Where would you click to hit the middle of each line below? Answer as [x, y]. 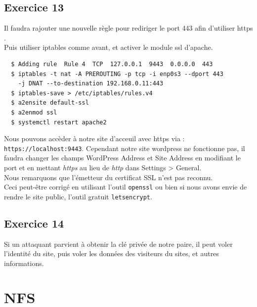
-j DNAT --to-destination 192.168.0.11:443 [91, 84]
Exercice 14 [34, 223]
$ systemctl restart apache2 [59, 122]
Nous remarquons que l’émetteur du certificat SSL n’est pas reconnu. [108, 177]
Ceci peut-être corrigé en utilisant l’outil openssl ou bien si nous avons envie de [126, 187]
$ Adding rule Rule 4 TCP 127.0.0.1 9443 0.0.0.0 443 [112, 64]
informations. [24, 263]
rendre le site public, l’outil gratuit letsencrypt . [78, 196]
